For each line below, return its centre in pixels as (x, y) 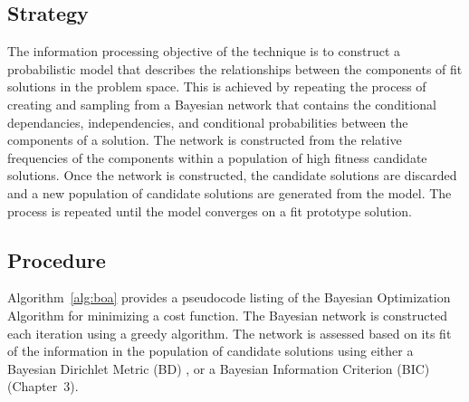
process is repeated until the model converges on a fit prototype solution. (210, 211)
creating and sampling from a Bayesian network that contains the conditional (222, 104)
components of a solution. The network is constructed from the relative (205, 140)
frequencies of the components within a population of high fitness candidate (217, 157)
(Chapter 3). (43, 386)
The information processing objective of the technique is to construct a (204, 51)
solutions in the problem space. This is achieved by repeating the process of (217, 86)
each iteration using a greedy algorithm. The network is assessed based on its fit (230, 333)
